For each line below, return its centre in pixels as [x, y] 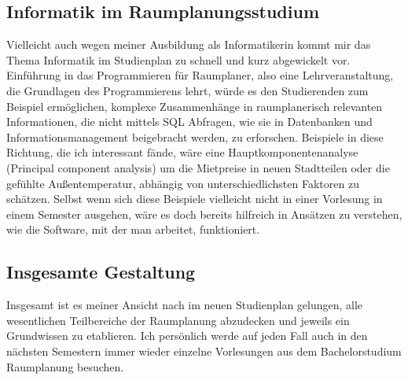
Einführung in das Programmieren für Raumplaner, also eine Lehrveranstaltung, [200, 75]
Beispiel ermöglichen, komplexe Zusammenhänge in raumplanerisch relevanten [195, 106]
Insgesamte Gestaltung [101, 272]
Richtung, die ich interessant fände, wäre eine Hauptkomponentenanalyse [182, 152]
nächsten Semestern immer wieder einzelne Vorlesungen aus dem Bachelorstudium [204, 350]
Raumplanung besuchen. [65, 366]
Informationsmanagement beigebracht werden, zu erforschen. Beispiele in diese [195, 137]
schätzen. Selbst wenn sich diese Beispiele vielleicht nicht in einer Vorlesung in [195, 199]
